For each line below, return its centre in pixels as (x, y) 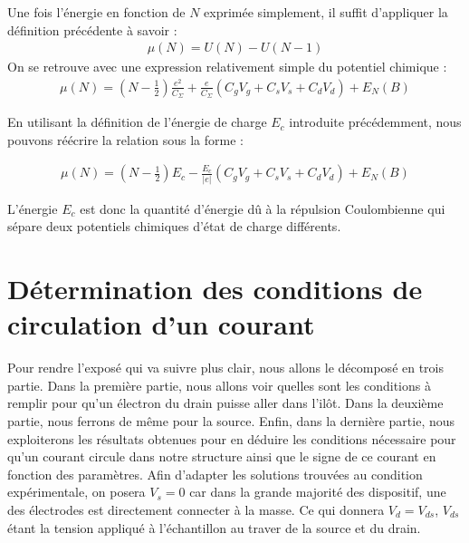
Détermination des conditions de (215, 289)
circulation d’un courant (161, 324)
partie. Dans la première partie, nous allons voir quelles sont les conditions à (219, 385)
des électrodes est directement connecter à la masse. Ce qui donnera (196, 509)
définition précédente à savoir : (92, 29)
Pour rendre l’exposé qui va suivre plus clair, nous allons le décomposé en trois (226, 368)
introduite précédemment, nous (375, 122)
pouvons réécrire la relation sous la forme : (125, 139)
